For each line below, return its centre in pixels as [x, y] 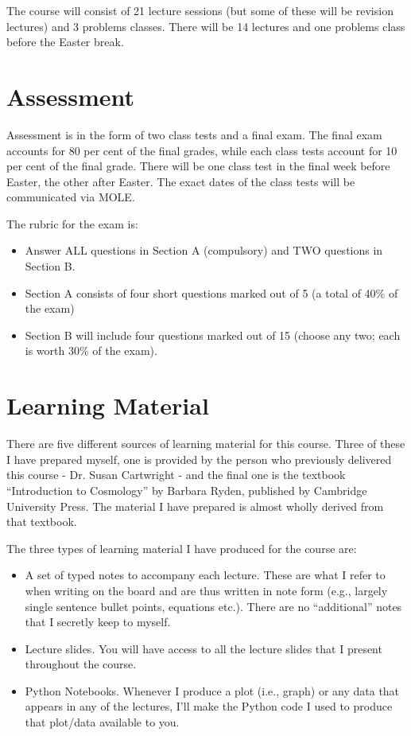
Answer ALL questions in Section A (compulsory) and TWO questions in [204, 250]
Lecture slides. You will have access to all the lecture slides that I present [204, 648]
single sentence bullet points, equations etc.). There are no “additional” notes [213, 606]
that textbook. [42, 522]
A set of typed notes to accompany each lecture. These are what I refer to [205, 575]
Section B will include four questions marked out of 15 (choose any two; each [213, 335]
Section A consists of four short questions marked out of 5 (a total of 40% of [211, 292]
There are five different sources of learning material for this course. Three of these [206, 444]
